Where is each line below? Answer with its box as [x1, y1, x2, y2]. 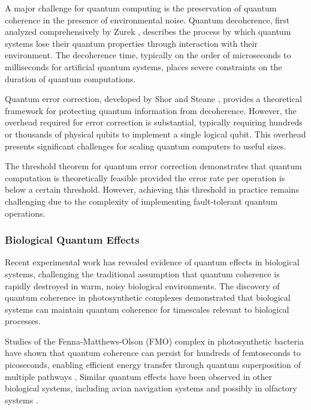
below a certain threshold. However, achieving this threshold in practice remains [5, 183, 299, 196]
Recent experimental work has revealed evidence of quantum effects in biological [5, 256, 300, 268]
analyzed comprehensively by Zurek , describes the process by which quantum [5, 25, 291, 38]
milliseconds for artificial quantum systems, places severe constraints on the [5, 60, 282, 73]
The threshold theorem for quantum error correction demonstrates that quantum [5, 160, 302, 172]
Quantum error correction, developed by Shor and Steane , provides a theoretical [5, 92, 302, 105]
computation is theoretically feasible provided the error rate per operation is [5, 171, 285, 184]
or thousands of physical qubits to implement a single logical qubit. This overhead [5, 127, 306, 140]
